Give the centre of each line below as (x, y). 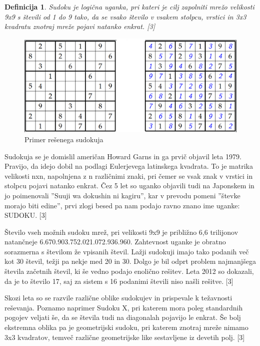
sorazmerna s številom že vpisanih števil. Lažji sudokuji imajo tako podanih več (127, 251)
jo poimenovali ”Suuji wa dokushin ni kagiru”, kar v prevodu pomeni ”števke (122, 195)
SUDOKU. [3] (26, 215)
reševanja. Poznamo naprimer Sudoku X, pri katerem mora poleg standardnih (124, 307)
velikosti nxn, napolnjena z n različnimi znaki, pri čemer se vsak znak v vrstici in (129, 176)
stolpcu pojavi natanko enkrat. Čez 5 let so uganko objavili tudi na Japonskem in (129, 186)
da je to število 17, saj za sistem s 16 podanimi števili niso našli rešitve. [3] (119, 281)
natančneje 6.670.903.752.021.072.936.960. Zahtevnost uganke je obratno (115, 242)
